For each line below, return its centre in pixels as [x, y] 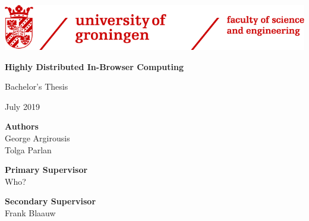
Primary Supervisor [46, 170]
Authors [22, 126]
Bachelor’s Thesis [37, 86]
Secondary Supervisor [51, 201]
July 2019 [22, 106]
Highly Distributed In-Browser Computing [94, 66]
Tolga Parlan [28, 149]
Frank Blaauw [30, 213]
